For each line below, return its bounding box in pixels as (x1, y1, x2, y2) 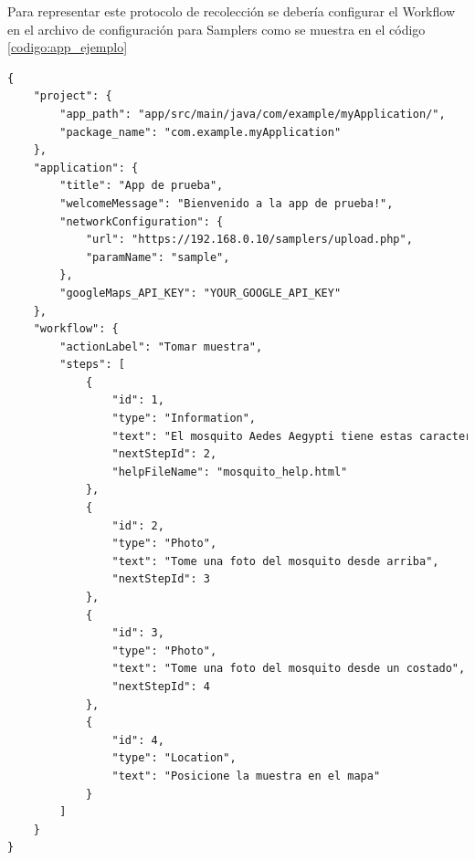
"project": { (33, 89, 112, 103)
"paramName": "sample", (85, 250, 230, 264)
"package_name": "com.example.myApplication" (59, 125, 342, 139)
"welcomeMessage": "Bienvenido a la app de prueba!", (59, 196, 394, 210)
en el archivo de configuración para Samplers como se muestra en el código (7, 19, 426, 38)
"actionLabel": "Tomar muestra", (59, 340, 263, 353)
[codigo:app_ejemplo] (7, 37, 128, 57)
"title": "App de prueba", (59, 179, 224, 193)
